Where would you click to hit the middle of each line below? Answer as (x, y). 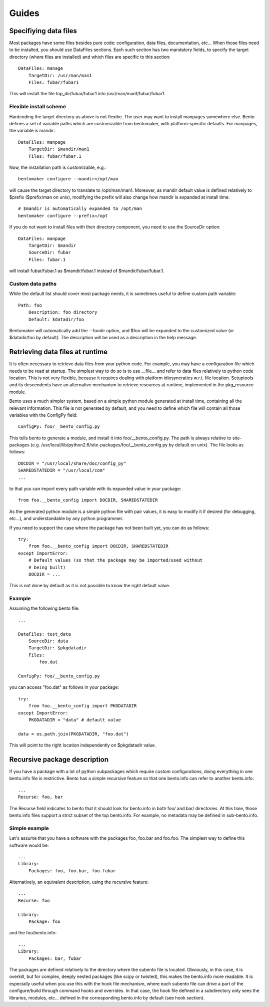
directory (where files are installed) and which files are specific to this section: (90, 57)
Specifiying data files (43, 31)
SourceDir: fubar (49, 253)
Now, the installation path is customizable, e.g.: (58, 167)
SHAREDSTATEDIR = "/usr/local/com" (62, 470)
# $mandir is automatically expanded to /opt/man (80, 209)
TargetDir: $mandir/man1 (59, 149)
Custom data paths (33, 284)
